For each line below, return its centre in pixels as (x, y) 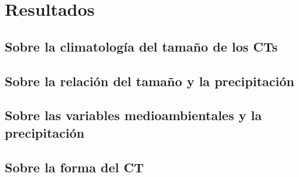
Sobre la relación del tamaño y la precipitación (149, 81)
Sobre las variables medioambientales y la (133, 115)
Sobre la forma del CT (74, 167)
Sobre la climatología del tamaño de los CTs (141, 46)
